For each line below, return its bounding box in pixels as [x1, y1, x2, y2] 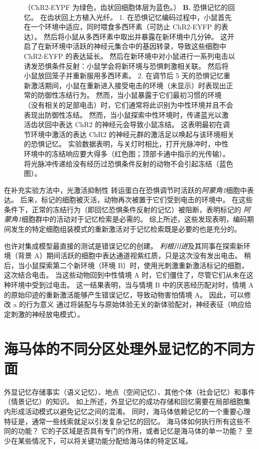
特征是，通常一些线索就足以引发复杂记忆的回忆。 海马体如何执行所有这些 [4, 416, 244, 426]
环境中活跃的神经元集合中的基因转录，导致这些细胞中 [51, 41, 226, 51]
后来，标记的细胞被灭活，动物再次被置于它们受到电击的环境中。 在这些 [20, 194, 253, 205]
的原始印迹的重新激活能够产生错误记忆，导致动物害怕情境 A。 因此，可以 [4, 289, 244, 299]
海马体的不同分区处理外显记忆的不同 [4, 338, 242, 358]
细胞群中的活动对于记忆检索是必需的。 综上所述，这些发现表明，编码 [21, 214, 247, 224]
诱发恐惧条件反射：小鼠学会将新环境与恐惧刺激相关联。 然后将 [24, 60, 229, 71]
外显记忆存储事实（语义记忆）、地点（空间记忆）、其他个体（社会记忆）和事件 [4, 386, 255, 397]
